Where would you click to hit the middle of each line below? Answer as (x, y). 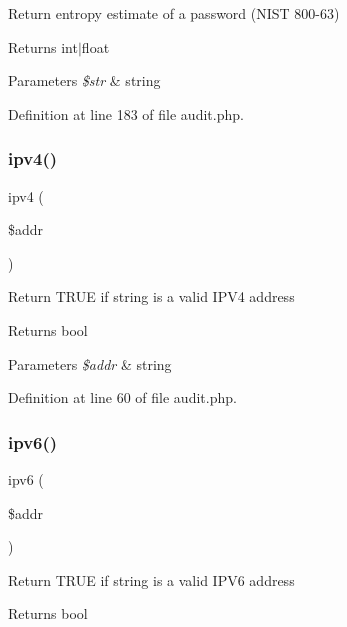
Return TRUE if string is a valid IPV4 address (151, 296)
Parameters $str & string (84, 80)
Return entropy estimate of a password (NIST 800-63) (174, 13)
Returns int (43, 46)
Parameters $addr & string (90, 363)
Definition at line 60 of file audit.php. (122, 397)
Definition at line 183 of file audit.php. (126, 113)
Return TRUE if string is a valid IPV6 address (151, 579)
